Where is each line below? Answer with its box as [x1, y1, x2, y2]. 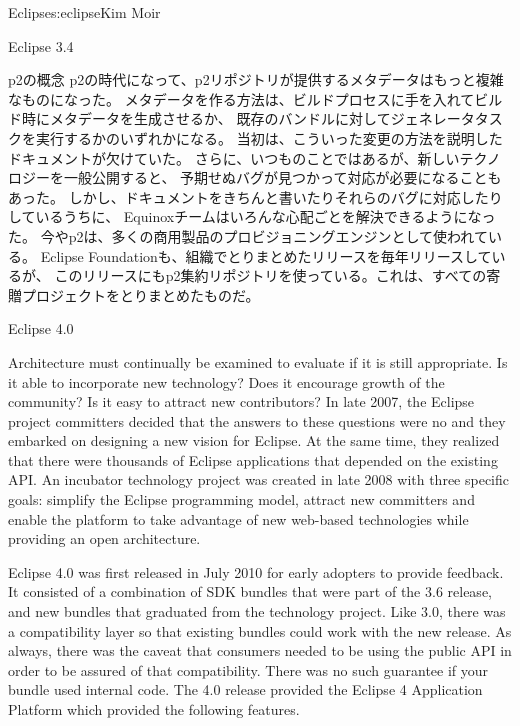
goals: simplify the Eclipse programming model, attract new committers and [8, 489, 475, 510]
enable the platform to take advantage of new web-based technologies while [8, 508, 469, 529]
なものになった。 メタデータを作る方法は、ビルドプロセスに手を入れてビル [8, 88, 503, 109]
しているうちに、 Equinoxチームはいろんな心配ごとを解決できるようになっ [8, 206, 496, 227]
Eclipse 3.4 [8, 35, 74, 56]
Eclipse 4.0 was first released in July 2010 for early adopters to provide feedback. [8, 561, 504, 582]
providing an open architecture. [8, 528, 201, 549]
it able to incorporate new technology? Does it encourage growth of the [8, 371, 445, 392]
